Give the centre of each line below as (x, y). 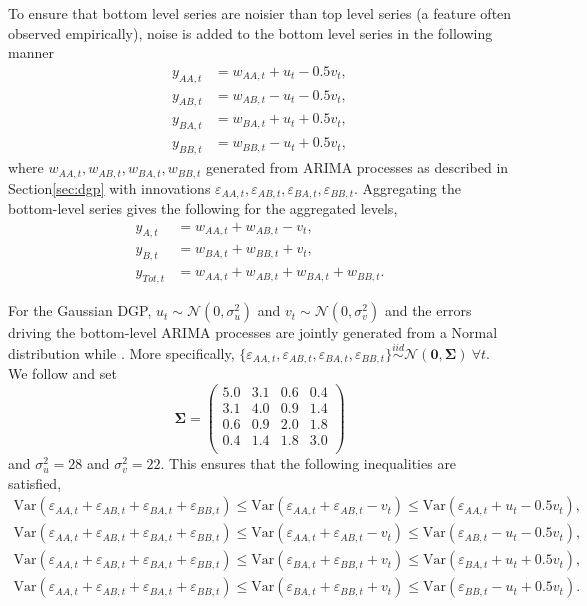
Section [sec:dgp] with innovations (109, 187)
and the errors (428, 310)
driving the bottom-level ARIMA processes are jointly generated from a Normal (253, 332)
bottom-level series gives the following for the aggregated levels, (203, 208)
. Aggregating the (407, 187)
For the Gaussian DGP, (80, 310)
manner (31, 52)
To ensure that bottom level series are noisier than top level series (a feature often (260, 13)
